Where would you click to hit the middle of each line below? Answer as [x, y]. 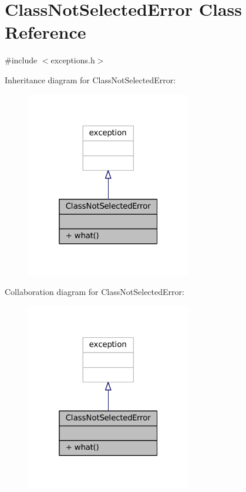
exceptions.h [73, 60]
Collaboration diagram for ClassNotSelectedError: [95, 292]
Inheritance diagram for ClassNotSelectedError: [90, 79]
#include [21, 60]
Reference [46, 32]
